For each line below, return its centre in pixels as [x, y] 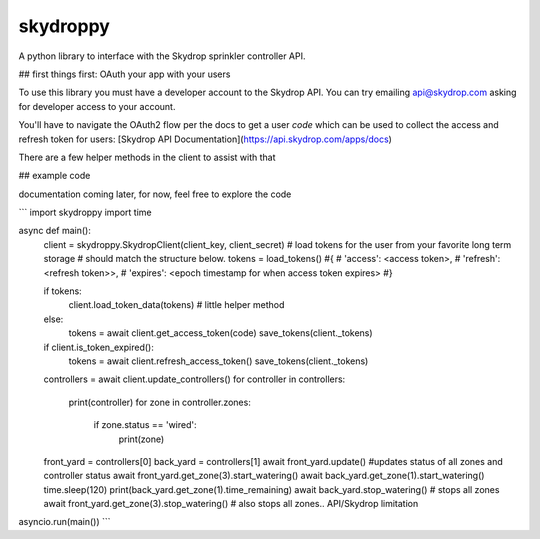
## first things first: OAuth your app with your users [124, 74]
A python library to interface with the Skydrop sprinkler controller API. [162, 56]
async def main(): [55, 231]
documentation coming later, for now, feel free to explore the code [155, 194]
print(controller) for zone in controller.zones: [160, 402]
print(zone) [141, 439]
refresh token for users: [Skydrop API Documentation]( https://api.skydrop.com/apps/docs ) [205, 139]
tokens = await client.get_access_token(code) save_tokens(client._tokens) [221, 333]
